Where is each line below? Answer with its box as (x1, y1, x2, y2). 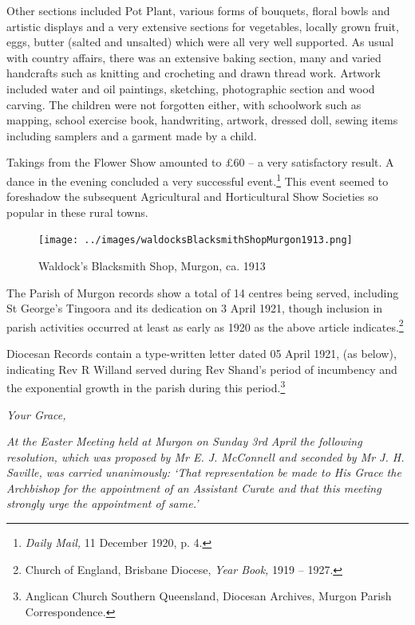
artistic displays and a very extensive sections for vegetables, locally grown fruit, (6, 18, 399, 34)
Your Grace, (6, 406, 66, 423)
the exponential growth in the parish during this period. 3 (6, 377, 286, 395)
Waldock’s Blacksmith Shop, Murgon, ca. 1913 (38, 257, 266, 274)
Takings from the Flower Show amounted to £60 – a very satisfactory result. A (6, 154, 394, 171)
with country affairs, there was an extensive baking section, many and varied (6, 49, 381, 65)
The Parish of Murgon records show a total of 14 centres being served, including (6, 284, 399, 301)
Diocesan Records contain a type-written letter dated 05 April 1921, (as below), (6, 345, 397, 362)
